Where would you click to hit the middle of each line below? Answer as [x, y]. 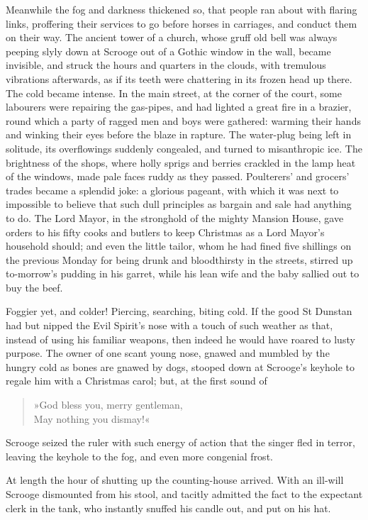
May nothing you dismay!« [92, 418]
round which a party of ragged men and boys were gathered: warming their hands [183, 120]
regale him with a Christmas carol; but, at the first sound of [136, 381]
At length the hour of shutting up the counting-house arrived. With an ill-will [175, 480]
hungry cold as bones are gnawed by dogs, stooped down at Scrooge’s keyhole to [180, 366]
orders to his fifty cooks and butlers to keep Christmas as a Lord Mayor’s [165, 232]
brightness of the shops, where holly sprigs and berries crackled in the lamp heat [181, 162]
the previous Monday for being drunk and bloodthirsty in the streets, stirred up [179, 259]
